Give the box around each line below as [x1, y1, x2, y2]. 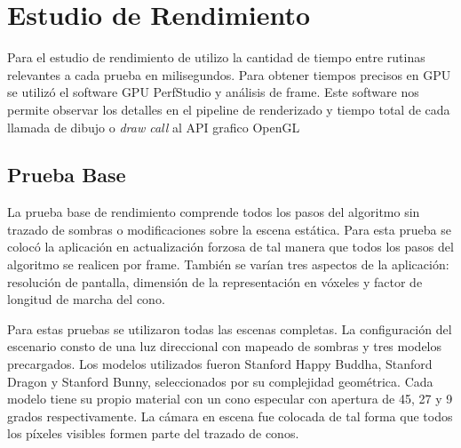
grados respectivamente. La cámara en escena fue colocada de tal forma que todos [7, 406, 453, 425]
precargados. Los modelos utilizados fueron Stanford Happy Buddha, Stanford [7, 355, 433, 373]
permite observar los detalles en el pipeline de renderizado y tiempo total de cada [7, 100, 450, 118]
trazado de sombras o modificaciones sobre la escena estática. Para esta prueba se [7, 220, 451, 238]
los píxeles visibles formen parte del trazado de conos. [7, 424, 299, 443]
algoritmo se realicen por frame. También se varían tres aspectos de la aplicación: [7, 255, 449, 274]
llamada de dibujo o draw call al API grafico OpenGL [7, 117, 300, 136]
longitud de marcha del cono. [7, 290, 165, 308]
